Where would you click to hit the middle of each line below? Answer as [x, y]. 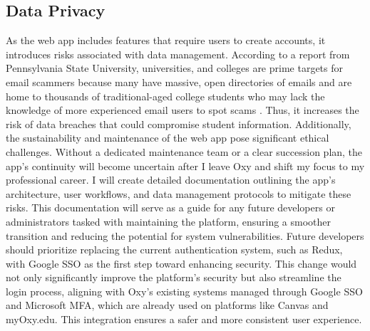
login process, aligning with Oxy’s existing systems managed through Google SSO [184, 291]
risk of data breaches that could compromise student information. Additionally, [179, 124]
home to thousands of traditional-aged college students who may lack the [165, 96]
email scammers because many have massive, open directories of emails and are [179, 82]
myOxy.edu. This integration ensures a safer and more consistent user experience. [184, 319]
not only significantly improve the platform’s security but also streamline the [174, 277]
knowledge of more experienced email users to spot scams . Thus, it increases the [183, 110]
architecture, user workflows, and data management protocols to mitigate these [179, 193]
